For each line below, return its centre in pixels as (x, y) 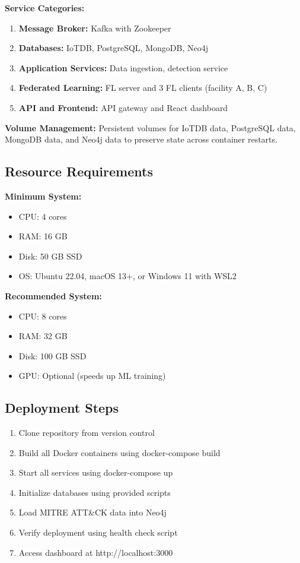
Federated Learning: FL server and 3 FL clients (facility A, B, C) (143, 88)
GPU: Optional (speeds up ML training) (92, 376)
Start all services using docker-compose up (96, 472)
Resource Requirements (79, 171)
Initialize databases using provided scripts (95, 492)
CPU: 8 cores (43, 316)
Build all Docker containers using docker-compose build (119, 452)
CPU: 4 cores (43, 216)
